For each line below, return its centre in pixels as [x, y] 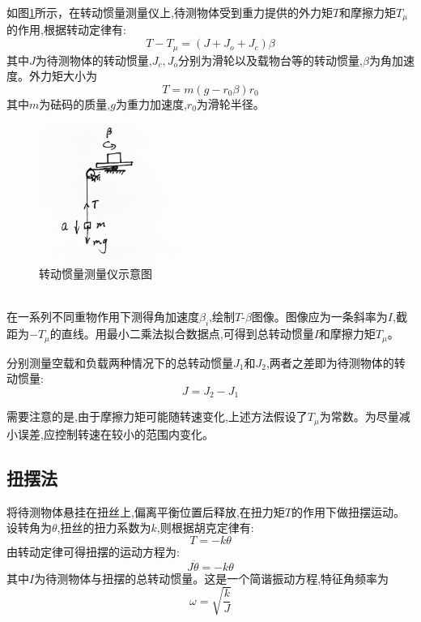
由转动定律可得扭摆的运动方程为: [93, 551]
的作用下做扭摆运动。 [348, 511]
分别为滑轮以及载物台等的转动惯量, [270, 60]
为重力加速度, [151, 103]
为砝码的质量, [75, 103]
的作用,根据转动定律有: [66, 30]
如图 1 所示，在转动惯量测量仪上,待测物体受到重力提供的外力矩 [170, 12]
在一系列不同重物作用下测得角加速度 [103, 317]
